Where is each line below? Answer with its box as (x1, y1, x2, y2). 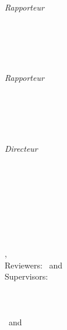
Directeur (5, 142, 38, 154)
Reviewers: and (5, 258, 63, 271)
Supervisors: (5, 270, 48, 283)
